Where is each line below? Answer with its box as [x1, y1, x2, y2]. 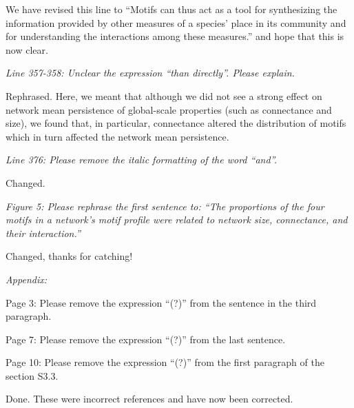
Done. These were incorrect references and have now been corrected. [6, 391, 293, 406]
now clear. [6, 42, 48, 57]
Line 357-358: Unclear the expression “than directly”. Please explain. [6, 65, 295, 80]
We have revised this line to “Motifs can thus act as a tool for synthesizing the [6, 2, 337, 16]
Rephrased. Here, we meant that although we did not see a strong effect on [6, 88, 322, 103]
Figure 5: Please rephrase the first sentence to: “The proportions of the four [6, 198, 324, 213]
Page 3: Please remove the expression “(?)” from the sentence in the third [6, 295, 317, 309]
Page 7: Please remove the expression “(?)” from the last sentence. [6, 331, 286, 346]
